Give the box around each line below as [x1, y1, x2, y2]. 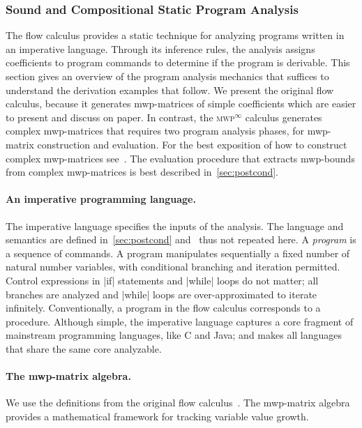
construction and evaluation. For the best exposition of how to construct [37, 137, 347, 151]
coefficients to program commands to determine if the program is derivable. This [6, 55, 350, 70]
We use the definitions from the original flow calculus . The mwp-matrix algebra [6, 395, 350, 410]
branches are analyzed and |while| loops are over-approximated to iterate [6, 286, 317, 301]
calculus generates [245, 109, 322, 124]
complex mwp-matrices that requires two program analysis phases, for [6, 123, 305, 138]
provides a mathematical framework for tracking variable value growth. [6, 408, 309, 423]
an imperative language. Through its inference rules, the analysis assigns [6, 41, 315, 56]
